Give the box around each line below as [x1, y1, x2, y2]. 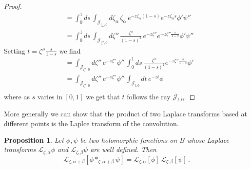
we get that [86, 91, 120, 101]
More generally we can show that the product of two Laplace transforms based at [4, 109, 247, 119]
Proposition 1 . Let [4, 134, 64, 145]
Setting [4, 45, 25, 56]
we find [59, 45, 81, 56]
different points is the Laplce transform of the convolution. [4, 118, 179, 128]
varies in [37, 91, 62, 101]
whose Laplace [187, 134, 230, 145]
